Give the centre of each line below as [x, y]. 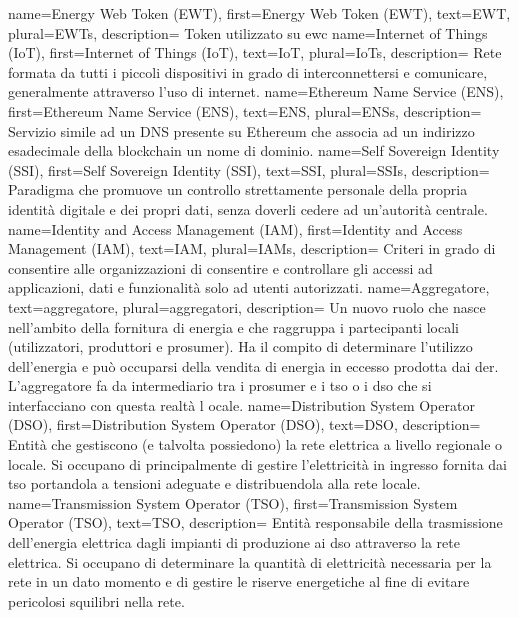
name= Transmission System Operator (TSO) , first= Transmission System [233, 502]
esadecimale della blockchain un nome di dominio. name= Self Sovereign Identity [254, 150]
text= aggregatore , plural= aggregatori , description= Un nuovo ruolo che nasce [247, 306]
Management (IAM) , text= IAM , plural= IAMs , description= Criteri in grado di [252, 248]
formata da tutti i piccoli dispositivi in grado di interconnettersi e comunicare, [248, 71]
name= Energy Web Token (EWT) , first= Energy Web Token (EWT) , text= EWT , [259, 13]
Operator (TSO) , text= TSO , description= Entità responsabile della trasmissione [255, 522]
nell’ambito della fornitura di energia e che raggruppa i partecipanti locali [234, 326]
